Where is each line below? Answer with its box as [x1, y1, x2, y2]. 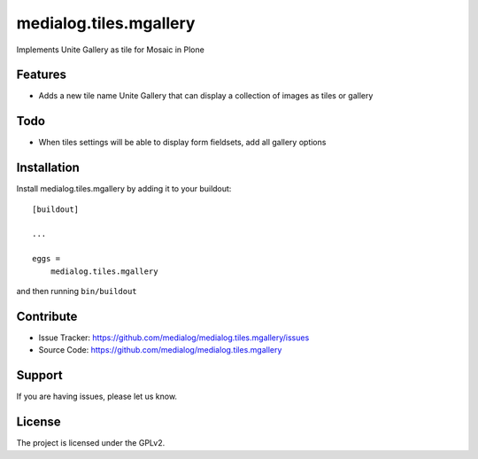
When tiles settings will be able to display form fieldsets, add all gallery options [38, 137, 327, 148]
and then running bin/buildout [16, 286, 137, 296]
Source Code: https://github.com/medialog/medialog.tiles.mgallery [38, 345, 282, 355]
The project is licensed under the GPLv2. [16, 438, 166, 448]
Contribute [16, 308, 78, 323]
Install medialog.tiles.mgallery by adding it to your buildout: [16, 183, 232, 194]
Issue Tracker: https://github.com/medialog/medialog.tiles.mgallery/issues [38, 332, 310, 343]
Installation [16, 160, 80, 175]
